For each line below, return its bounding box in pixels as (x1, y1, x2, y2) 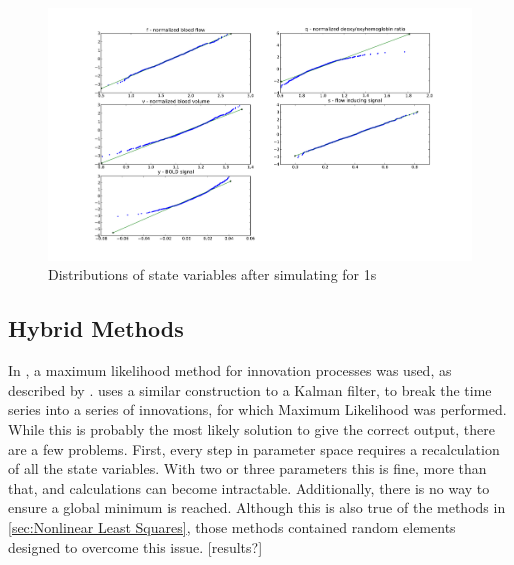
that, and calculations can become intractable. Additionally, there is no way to (8, 477, 490, 498)
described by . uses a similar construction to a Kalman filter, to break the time (8, 379, 492, 400)
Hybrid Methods (8, 313, 184, 344)
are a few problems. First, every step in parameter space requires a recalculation (8, 438, 500, 459)
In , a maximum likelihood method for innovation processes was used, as (8, 360, 452, 381)
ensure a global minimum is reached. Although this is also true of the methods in (8, 497, 506, 518)
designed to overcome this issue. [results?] (8, 536, 263, 557)
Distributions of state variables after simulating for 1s (48, 264, 377, 285)
